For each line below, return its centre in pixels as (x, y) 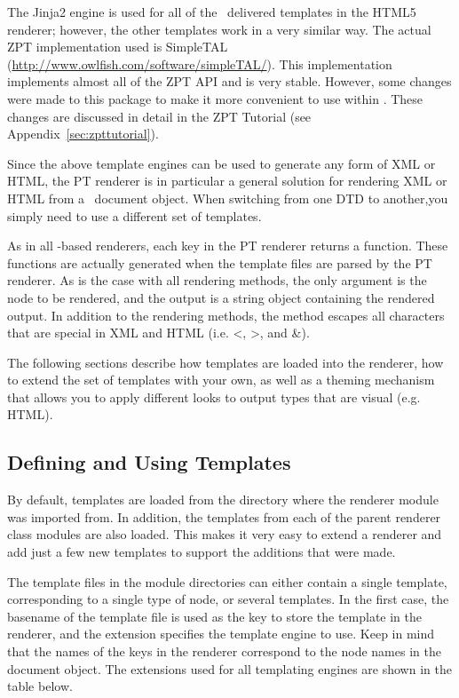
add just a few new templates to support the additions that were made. (202, 552)
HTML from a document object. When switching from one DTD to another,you (228, 198)
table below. (40, 686)
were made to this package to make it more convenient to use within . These (215, 98)
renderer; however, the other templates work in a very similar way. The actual (219, 29)
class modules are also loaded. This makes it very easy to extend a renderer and (225, 534)
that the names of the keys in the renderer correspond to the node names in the (224, 651)
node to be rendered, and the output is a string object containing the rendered (221, 297)
